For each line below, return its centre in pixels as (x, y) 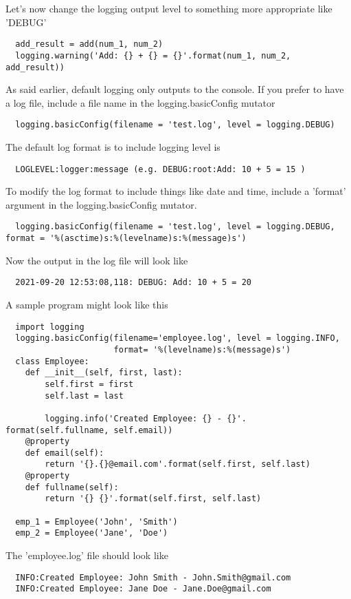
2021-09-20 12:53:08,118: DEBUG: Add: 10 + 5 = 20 (133, 283)
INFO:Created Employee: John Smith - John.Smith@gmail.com (153, 577)
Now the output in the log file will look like (97, 260)
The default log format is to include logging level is (113, 147)
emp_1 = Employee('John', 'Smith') (97, 522)
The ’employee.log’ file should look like (87, 555)
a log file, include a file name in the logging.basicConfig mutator (140, 102)
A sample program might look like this (87, 304)
